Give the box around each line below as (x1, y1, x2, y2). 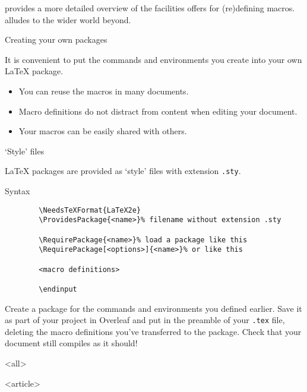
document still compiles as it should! (5, 337, 138, 349)
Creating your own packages (5, 33, 107, 46)
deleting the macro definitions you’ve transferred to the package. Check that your (5, 325, 302, 337)
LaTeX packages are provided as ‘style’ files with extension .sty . (5, 165, 241, 177)
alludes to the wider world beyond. (5, 13, 131, 26)
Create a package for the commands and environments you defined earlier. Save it (5, 302, 302, 314)
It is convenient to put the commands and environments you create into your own (5, 53, 302, 65)
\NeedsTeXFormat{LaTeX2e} (39, 206, 141, 214)
